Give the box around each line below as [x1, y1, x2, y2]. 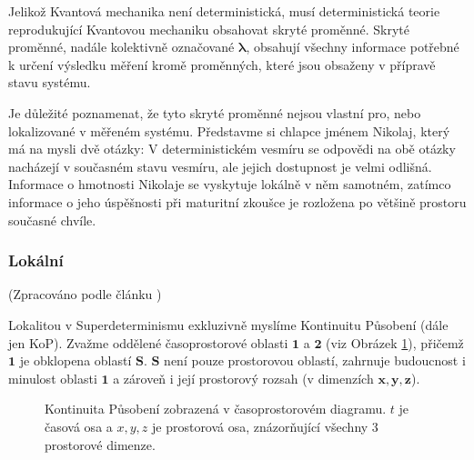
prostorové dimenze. [45, 435, 156, 454]
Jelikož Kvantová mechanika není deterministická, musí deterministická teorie [8, 2, 440, 20]
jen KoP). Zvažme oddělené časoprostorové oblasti [8, 333, 288, 352]
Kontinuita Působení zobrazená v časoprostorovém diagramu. [45, 399, 387, 418]
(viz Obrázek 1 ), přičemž [326, 333, 464, 352]
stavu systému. [8, 73, 91, 92]
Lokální [8, 249, 64, 272]
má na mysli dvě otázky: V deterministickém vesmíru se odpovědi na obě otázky [8, 139, 456, 158]
